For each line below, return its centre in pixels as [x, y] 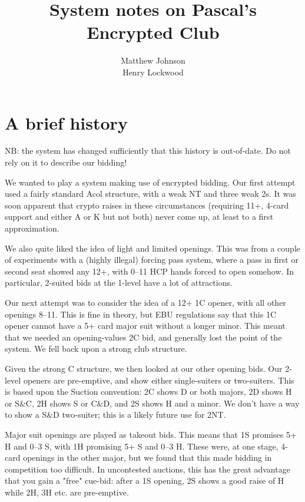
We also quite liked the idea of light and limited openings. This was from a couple [153, 248]
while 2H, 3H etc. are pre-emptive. [67, 492]
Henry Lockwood [153, 72]
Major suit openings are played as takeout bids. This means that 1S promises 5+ [151, 434]
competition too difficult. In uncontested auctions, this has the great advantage [147, 469]
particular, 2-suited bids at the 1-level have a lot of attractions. [119, 283]
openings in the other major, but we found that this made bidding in [147, 458]
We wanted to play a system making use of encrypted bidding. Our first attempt [150, 182]
